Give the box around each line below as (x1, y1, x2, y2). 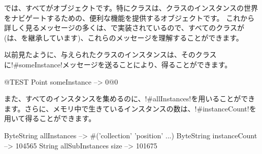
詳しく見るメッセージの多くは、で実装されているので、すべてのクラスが (4, 22, 244, 33)
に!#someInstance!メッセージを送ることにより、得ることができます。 (4, 59, 232, 69)
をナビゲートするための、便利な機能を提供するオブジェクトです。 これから (4, 12, 255, 23)
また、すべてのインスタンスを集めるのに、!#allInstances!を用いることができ (4, 93, 255, 104)
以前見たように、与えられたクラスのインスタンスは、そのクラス (4, 49, 217, 60)
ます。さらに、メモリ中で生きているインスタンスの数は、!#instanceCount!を (4, 103, 256, 113)
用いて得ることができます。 (4, 113, 96, 124)
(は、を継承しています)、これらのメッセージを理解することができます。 (4, 32, 243, 43)
